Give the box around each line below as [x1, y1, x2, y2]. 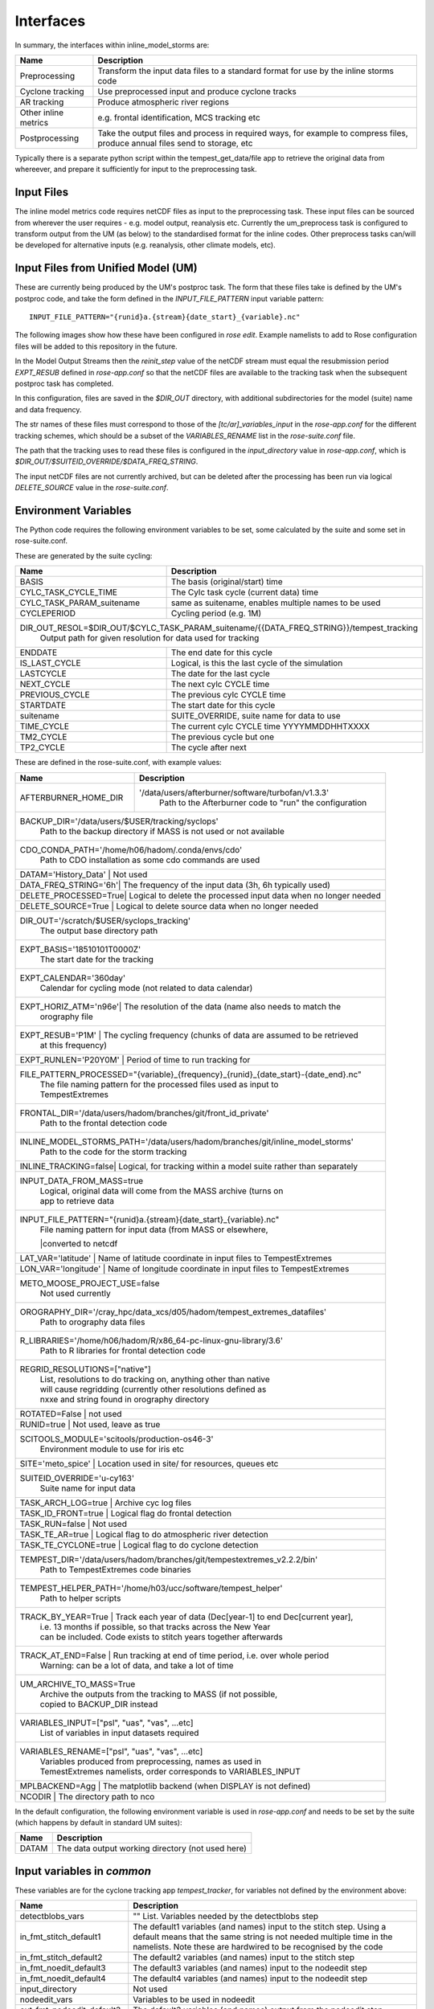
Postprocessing [19, 133, 80, 144]
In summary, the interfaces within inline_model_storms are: [14, 40, 210, 50]
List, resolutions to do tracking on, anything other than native [39, 1373, 271, 1385]
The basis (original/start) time [170, 576, 283, 587]
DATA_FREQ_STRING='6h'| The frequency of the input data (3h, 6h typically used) [19, 879, 331, 890]
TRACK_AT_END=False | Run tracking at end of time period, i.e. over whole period [19, 1650, 330, 1661]
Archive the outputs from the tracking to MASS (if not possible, [39, 1688, 278, 1700]
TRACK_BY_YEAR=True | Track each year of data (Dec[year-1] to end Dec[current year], [19, 1611, 354, 1622]
